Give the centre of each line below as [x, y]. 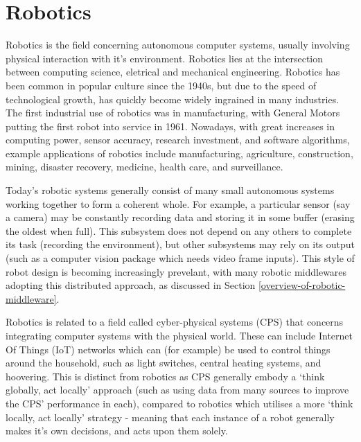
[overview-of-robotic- [302, 285]
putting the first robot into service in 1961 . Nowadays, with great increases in [170, 126]
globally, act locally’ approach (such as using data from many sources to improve [177, 390]
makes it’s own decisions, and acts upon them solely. [117, 431]
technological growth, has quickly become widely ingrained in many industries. [173, 99]
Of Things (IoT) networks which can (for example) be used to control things [168, 349]
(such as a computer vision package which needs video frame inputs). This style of [180, 258]
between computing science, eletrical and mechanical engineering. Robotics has [173, 72]
